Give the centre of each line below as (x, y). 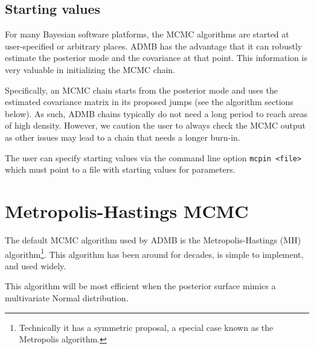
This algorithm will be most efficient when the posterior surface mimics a (140, 286)
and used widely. (36, 265)
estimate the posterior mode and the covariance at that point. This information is (156, 58)
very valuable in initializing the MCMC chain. (90, 69)
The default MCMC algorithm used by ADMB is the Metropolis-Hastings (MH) (153, 239)
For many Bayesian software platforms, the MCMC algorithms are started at (147, 34)
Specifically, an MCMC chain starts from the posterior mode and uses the (142, 90)
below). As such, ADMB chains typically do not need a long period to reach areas (156, 113)
